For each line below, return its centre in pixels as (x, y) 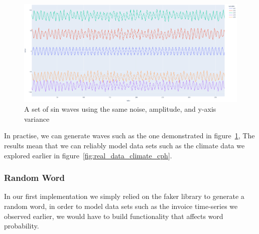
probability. (22, 226)
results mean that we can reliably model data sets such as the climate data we (124, 145)
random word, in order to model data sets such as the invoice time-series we (121, 206)
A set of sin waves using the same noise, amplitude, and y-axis (120, 109)
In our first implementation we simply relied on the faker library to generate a (124, 196)
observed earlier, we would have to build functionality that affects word (114, 216)
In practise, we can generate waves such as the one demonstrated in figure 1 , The (129, 136)
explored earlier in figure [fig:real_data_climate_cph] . (88, 155)
